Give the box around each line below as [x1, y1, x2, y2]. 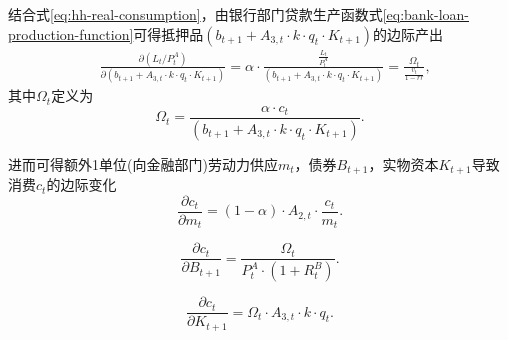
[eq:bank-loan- [382, 4, 469, 24]
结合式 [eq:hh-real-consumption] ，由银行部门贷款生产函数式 [8, 4, 383, 24]
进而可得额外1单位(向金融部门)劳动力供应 [8, 153, 278, 174]
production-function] [8, 23, 134, 44]
